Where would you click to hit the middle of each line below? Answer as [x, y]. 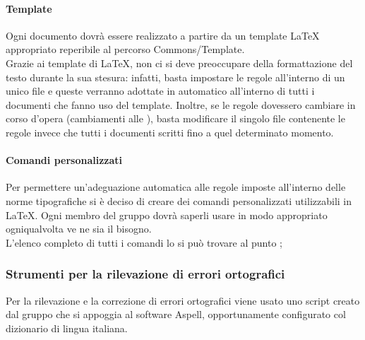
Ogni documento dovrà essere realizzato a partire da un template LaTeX [163, 35]
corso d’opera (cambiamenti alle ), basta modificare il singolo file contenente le [175, 118]
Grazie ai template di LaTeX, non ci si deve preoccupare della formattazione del [179, 63]
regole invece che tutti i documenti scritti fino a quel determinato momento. [170, 132]
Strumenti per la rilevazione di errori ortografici [145, 274]
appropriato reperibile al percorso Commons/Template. [125, 49]
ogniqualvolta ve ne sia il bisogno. [79, 229]
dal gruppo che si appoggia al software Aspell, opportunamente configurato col [176, 314]
